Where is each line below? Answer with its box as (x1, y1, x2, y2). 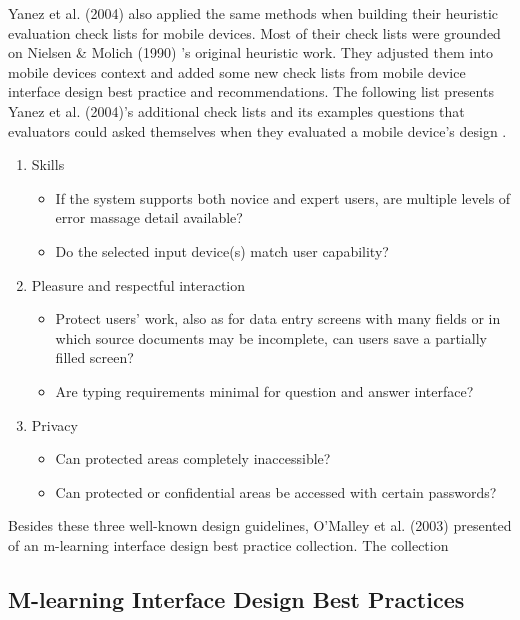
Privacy (31, 414, 78, 435)
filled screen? (55, 347, 134, 368)
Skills (31, 154, 65, 175)
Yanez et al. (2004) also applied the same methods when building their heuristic (8, 3, 499, 23)
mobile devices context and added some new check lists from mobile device (8, 61, 466, 82)
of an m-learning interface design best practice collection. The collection (8, 534, 449, 555)
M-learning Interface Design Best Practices (8, 583, 465, 614)
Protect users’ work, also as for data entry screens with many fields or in (55, 308, 501, 329)
